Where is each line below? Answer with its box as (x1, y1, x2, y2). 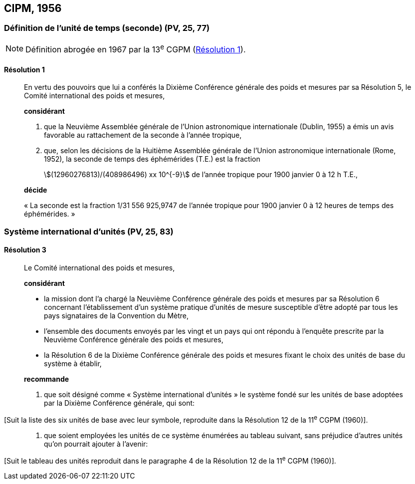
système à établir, (44, 359, 102, 368)
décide (24, 186, 47, 195)
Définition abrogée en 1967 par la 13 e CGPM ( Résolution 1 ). (25, 42, 246, 55)
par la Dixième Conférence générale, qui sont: (44, 398, 195, 407)
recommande (24, 374, 69, 383)
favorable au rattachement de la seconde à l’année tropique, (44, 131, 242, 140)
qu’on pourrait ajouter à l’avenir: (44, 439, 148, 448)
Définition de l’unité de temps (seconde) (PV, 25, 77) (4, 23, 210, 33)
